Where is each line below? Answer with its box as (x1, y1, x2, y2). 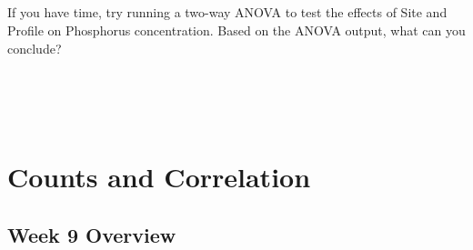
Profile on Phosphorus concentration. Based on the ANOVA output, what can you (7, 20, 466, 39)
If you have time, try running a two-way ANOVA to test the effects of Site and (7, 3, 448, 22)
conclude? (7, 38, 62, 57)
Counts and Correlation (7, 158, 311, 195)
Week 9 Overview (7, 220, 176, 248)
